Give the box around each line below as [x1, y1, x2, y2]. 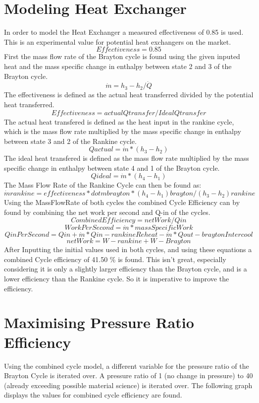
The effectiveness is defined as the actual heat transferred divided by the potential [4, 89, 254, 100]
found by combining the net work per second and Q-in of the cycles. [4, 206, 210, 217]
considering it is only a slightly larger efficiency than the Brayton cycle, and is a [4, 264, 247, 274]
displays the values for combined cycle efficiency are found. [4, 390, 182, 400]
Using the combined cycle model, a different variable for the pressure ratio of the [4, 360, 249, 371]
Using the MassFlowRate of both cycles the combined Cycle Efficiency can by [4, 197, 240, 207]
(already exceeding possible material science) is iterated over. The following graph [4, 380, 253, 390]
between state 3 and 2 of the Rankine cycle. [4, 135, 137, 146]
